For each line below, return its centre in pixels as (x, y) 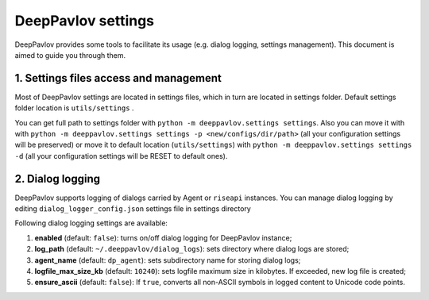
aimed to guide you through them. (70, 55)
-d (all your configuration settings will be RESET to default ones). (121, 156)
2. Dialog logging (58, 179)
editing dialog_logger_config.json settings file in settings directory (133, 209)
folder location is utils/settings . (74, 108)
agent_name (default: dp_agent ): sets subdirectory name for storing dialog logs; (168, 260)
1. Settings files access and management (118, 78)
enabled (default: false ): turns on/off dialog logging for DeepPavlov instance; (163, 237)
